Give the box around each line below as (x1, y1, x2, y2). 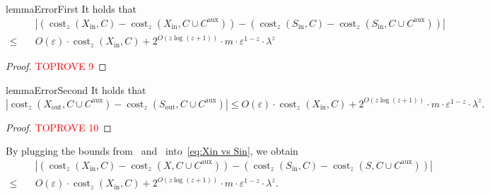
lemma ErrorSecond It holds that (6, 82, 146, 97)
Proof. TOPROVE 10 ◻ (6, 119, 112, 134)
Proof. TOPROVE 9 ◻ (6, 59, 107, 73)
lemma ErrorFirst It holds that (6, 1, 137, 16)
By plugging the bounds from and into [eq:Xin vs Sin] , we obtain (6, 143, 298, 158)
